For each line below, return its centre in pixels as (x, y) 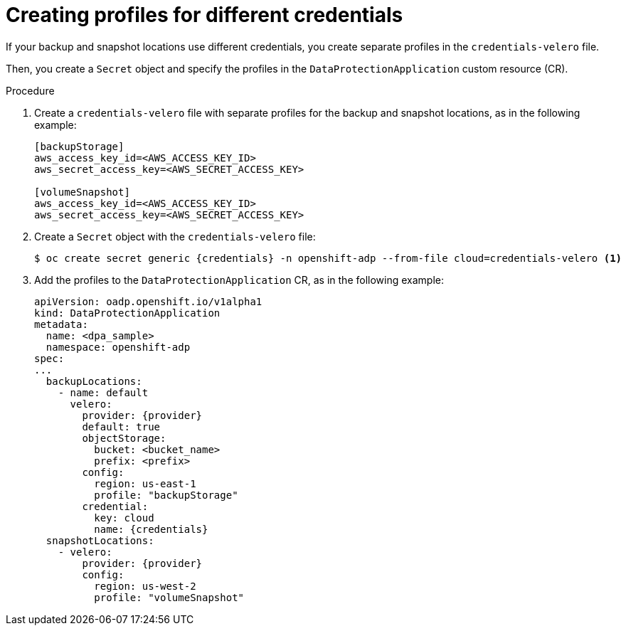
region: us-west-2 (145, 586)
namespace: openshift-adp (118, 347)
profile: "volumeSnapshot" (169, 597)
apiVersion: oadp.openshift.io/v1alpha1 (148, 301)
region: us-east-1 (145, 483)
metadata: (61, 324)
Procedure (30, 90)
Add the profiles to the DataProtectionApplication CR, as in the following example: (239, 280)
